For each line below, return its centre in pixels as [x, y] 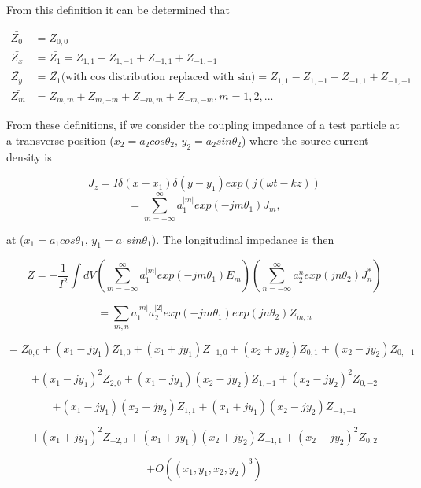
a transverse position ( [60, 140]
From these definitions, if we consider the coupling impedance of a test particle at [203, 125]
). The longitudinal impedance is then [243, 239]
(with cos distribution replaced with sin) [158, 78]
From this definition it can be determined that [118, 9]
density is [29, 156]
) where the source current [305, 140]
